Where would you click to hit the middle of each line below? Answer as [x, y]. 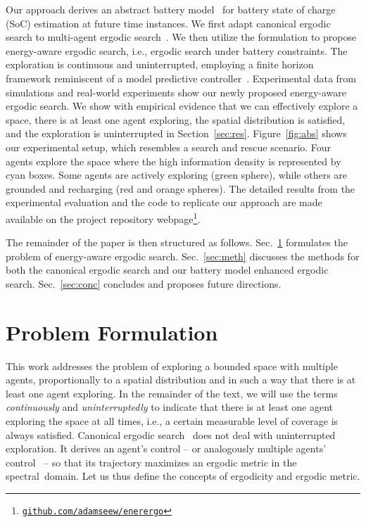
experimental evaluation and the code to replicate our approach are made [164, 202]
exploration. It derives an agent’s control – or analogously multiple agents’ [166, 448]
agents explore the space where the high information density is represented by [173, 161]
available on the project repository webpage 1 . [103, 217]
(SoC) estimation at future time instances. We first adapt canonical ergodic [168, 23]
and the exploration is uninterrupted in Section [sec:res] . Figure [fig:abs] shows [176, 133]
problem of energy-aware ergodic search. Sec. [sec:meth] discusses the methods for [183, 256]
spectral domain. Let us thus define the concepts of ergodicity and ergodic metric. [183, 476]
